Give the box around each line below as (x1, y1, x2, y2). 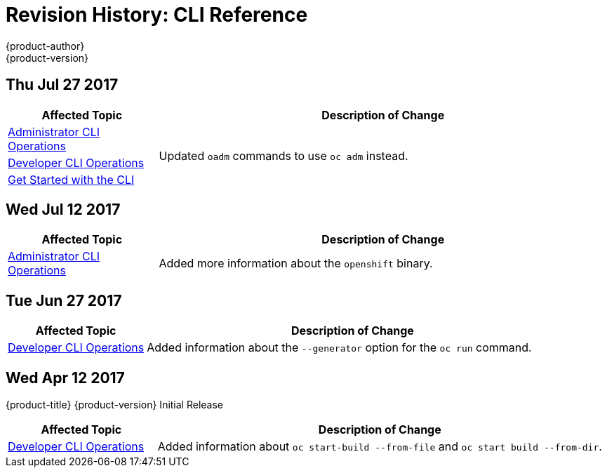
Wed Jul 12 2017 (6, 201, 121, 219)
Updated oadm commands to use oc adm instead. (159, 148, 408, 163)
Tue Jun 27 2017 (6, 291, 122, 309)
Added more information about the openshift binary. (159, 256, 433, 271)
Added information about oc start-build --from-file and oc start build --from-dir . (157, 439, 602, 454)
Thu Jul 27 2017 (6, 76, 119, 94)
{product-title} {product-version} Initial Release (6, 399, 224, 411)
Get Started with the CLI (8, 172, 135, 187)
